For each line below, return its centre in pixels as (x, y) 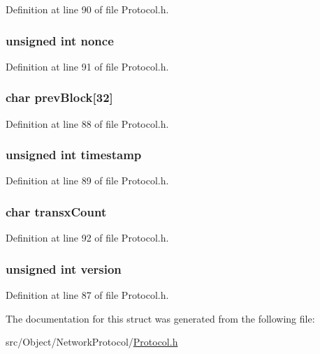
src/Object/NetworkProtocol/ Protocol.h (92, 342)
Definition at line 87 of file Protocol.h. (87, 295)
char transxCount (56, 211)
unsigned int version (64, 268)
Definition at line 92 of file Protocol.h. (87, 238)
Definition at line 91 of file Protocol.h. (87, 66)
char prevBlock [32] (59, 97)
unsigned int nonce (60, 40)
